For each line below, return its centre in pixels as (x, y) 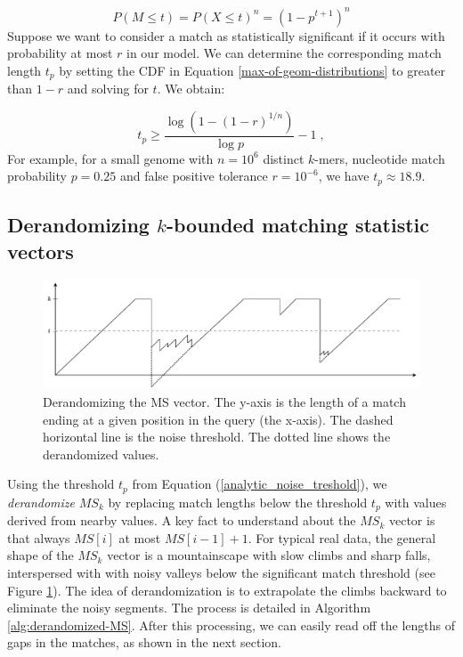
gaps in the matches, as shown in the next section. (144, 642)
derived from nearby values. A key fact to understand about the (182, 520)
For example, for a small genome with (110, 158)
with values (416, 502)
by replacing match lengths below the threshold (238, 502)
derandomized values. (101, 454)
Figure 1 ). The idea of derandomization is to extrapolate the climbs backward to (227, 590)
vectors (41, 251)
